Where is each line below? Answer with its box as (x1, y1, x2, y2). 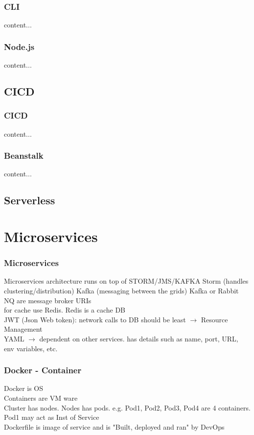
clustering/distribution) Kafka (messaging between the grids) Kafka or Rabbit (4, 286, 239, 295)
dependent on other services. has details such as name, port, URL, (39, 333, 238, 343)
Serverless (4, 193, 55, 208)
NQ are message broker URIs (4, 295, 92, 305)
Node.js (4, 40, 35, 52)
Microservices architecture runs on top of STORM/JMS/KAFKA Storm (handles (4, 276, 249, 286)
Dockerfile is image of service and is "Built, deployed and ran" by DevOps (4, 421, 225, 432)
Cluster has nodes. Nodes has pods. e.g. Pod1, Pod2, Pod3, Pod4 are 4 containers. (4, 402, 251, 412)
